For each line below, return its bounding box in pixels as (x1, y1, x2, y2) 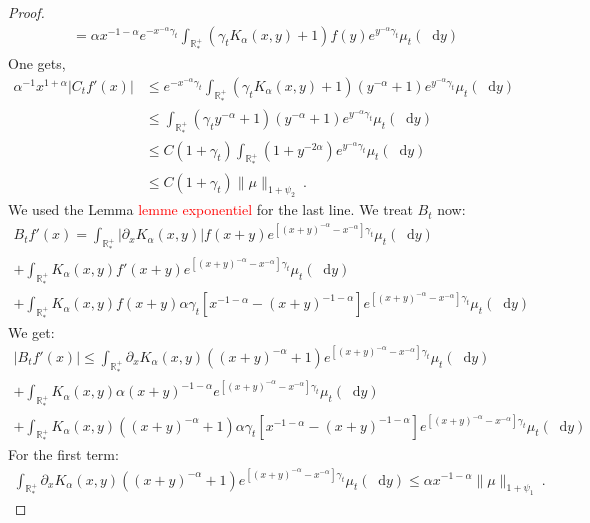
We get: (8, 321, 55, 342)
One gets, (8, 53, 66, 74)
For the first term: (8, 444, 119, 465)
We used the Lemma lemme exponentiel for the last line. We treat (8, 199, 413, 220)
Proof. (8, 2, 45, 22)
